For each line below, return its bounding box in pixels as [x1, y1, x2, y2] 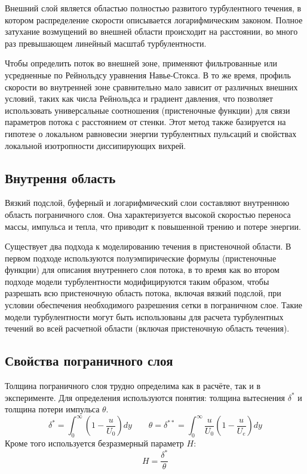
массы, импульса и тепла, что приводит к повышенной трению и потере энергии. [5, 220, 301, 232]
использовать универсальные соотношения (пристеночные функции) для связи [5, 104, 290, 116]
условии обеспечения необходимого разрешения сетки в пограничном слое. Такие [5, 299, 303, 311]
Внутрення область [5, 168, 116, 187]
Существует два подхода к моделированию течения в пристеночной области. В [5, 240, 291, 253]
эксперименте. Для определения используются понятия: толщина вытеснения [5, 391, 285, 403]
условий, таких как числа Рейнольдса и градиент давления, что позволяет [5, 92, 273, 105]
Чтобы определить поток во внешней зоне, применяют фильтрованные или [5, 57, 277, 69]
